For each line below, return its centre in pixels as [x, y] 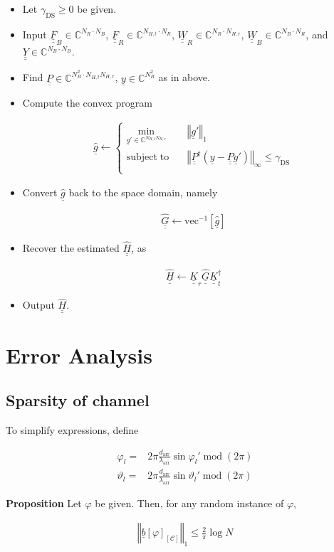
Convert [40, 192]
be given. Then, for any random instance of [189, 503]
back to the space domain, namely [143, 192]
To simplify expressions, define [72, 430]
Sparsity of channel [78, 400]
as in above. [184, 77]
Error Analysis [79, 355]
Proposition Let [44, 503]
